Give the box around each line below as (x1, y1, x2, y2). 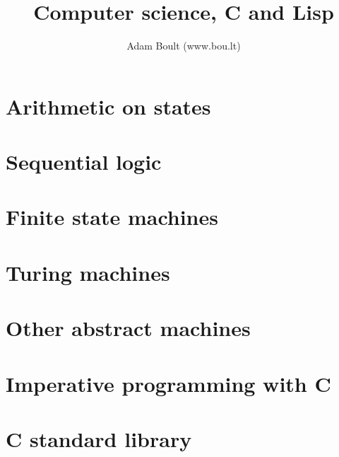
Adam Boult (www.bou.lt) (126, 38, 241, 53)
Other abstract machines (6, 313, 251, 342)
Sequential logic (6, 147, 162, 176)
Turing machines (6, 258, 170, 287)
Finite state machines (6, 202, 218, 231)
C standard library (6, 424, 192, 453)
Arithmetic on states (6, 91, 211, 120)
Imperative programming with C (6, 369, 331, 398)
